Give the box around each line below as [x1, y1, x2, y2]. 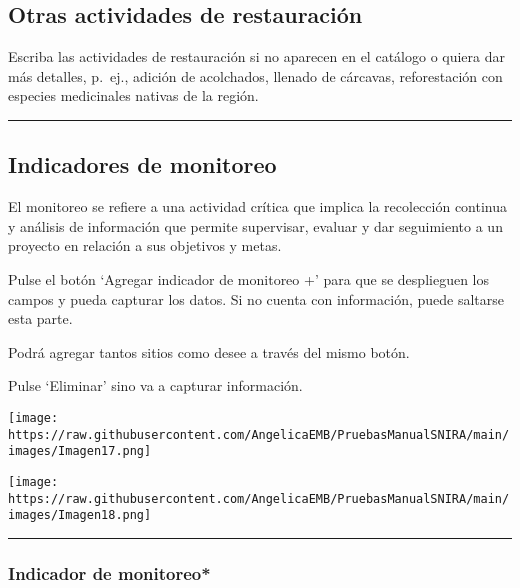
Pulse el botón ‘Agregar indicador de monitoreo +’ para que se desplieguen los [8, 268, 489, 289]
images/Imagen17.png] [8, 444, 152, 459]
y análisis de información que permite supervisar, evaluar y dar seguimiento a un [8, 215, 503, 236]
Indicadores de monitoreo [8, 149, 277, 180]
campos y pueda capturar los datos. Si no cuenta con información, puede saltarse [8, 288, 504, 309]
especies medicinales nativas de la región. [8, 85, 259, 106]
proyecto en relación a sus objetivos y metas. [8, 235, 282, 256]
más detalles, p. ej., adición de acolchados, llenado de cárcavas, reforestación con [8, 65, 503, 86]
